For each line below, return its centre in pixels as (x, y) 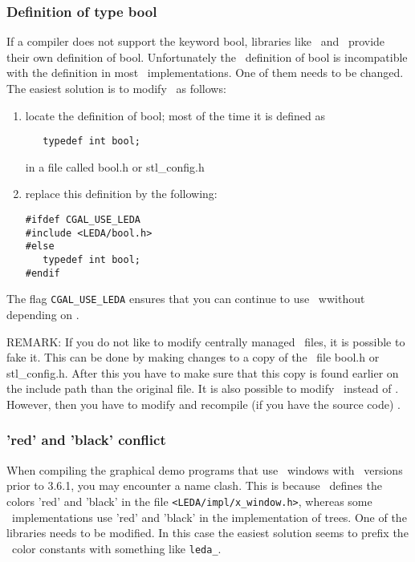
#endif (43, 273)
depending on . (43, 314)
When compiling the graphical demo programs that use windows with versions (205, 469)
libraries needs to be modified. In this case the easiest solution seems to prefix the (207, 533)
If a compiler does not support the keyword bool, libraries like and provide (196, 41)
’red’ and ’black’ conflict (86, 440)
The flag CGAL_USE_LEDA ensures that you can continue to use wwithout (186, 299)
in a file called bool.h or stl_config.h (115, 166)
